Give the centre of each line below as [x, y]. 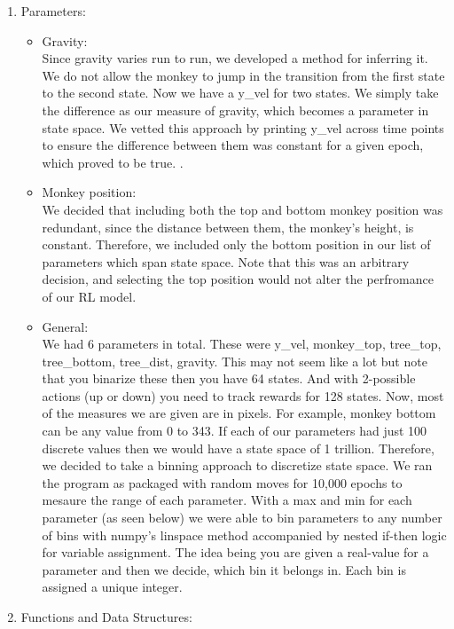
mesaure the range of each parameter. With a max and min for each [227, 500]
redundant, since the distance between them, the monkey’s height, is [228, 227]
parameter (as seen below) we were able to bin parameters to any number [242, 518]
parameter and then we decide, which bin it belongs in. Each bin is [224, 569]
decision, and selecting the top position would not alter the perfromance [238, 279]
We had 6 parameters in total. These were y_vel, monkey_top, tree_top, [242, 344]
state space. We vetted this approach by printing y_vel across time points [243, 127]
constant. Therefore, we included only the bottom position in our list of [236, 244]
